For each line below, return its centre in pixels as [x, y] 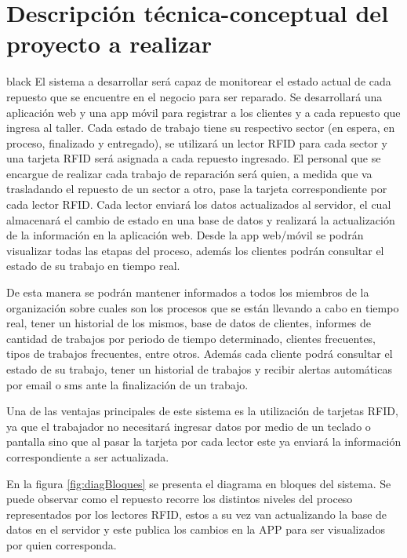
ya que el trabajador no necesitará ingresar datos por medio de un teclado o [189, 426]
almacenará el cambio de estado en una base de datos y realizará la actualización [201, 219]
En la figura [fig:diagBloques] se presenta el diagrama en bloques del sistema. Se [199, 483]
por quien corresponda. [62, 544]
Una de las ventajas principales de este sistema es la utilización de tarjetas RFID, [202, 411]
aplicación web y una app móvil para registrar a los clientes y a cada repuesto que [203, 112]
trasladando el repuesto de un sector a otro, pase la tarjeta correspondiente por [197, 189]
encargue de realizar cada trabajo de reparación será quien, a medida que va [189, 173]
